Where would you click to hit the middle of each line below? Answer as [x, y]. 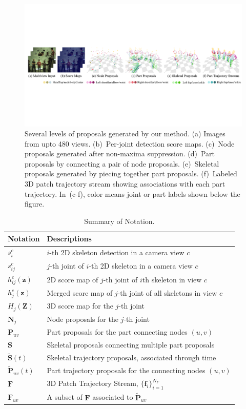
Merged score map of [80, 292]
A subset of [65, 397]
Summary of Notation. [119, 221]
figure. [35, 204]
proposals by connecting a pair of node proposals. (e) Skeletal [122, 163]
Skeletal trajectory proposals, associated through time [131, 357]
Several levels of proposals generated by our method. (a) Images [125, 134]
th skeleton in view [172, 279]
